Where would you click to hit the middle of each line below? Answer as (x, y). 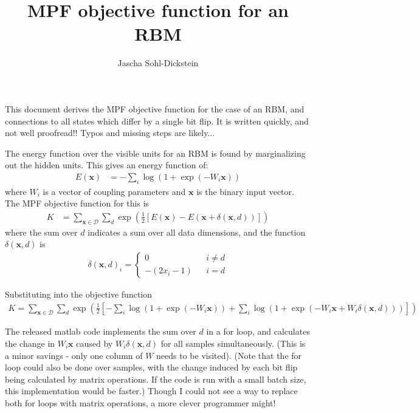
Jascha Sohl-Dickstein (158, 63)
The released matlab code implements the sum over (101, 331)
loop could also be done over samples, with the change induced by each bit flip (151, 367)
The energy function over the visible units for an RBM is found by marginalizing (155, 153)
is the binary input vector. (245, 191)
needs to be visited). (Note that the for (229, 355)
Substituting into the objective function (79, 294)
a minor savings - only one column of (74, 355)
